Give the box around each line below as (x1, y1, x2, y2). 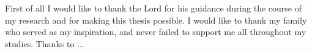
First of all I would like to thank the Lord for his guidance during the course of (5, 2, 302, 14)
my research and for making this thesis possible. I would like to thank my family (5, 13, 307, 26)
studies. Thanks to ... (5, 37, 84, 50)
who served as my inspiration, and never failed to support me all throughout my (5, 25, 306, 38)
